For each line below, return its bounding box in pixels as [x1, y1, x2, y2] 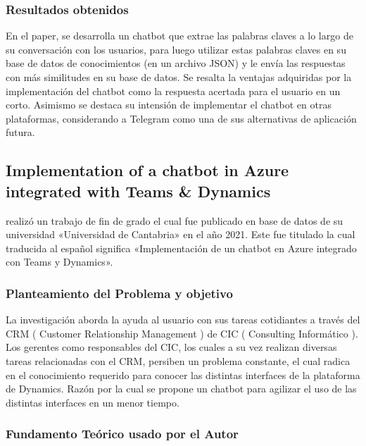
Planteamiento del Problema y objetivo [6, 284, 233, 302]
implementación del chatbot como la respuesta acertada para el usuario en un [6, 83, 341, 98]
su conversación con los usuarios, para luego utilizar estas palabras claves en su [6, 42, 346, 56]
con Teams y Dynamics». [6, 254, 113, 269]
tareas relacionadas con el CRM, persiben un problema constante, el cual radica [6, 353, 351, 368]
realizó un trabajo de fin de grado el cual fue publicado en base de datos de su [6, 213, 343, 228]
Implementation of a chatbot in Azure [6, 159, 289, 181]
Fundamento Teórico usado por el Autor [6, 425, 239, 442]
